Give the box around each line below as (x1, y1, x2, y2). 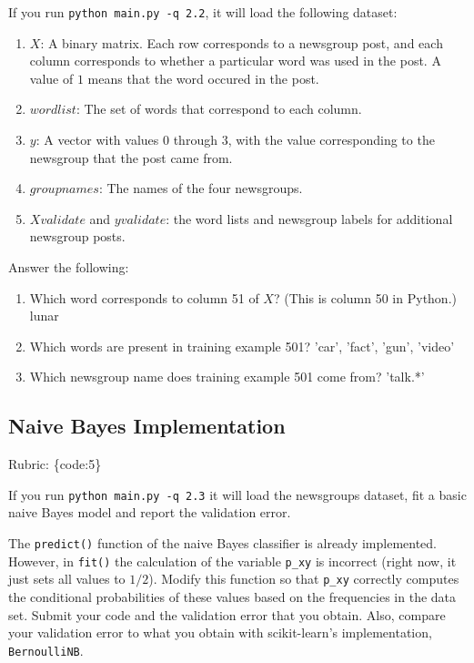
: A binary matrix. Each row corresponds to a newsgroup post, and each (40, 33, 443, 52)
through (173, 130, 217, 149)
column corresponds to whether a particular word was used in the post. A (29, 51, 441, 70)
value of (29, 68, 74, 87)
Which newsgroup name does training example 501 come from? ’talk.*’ (29, 367, 425, 386)
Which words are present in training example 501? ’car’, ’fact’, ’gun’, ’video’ (29, 336, 455, 355)
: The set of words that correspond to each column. (76, 99, 362, 118)
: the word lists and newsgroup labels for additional (166, 209, 453, 228)
